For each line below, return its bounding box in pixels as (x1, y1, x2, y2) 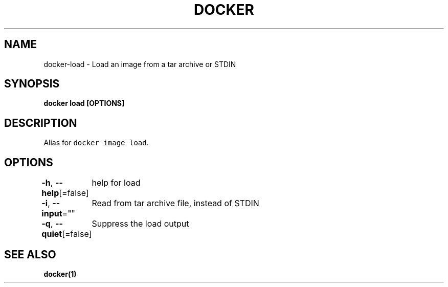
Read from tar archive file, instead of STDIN (92, 198, 259, 209)
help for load (92, 178, 141, 188)
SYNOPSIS (4, 77, 60, 91)
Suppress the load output (92, 218, 189, 229)
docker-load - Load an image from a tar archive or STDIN (43, 59, 236, 69)
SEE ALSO (4, 248, 56, 261)
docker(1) (43, 269, 77, 278)
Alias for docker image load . (43, 138, 149, 147)
